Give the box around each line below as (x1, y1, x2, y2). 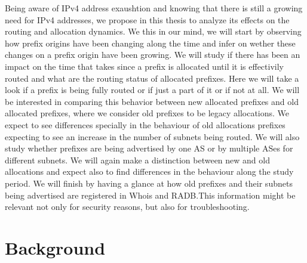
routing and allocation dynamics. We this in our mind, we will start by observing (5, 25, 302, 38)
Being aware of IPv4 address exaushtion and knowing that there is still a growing (5, 2, 303, 14)
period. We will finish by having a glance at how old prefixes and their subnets (5, 177, 293, 189)
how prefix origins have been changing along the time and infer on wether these (5, 36, 296, 49)
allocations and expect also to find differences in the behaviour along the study (5, 165, 294, 178)
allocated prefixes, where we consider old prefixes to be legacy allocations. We (5, 107, 290, 119)
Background (5, 235, 106, 259)
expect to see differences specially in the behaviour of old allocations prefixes (5, 118, 285, 131)
